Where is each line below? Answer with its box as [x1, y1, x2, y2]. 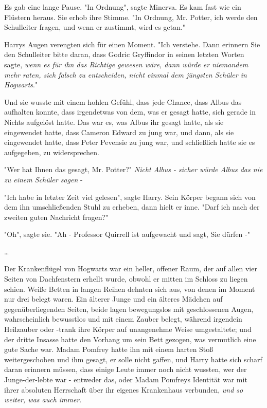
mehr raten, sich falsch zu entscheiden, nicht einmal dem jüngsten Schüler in [4, 69, 247, 80]
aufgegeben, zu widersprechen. [4, 146, 99, 157]
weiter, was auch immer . [4, 394, 82, 405]
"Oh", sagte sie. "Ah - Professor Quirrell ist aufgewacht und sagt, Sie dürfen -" [4, 229, 250, 239]
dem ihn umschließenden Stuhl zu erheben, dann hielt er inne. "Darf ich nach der [4, 201, 260, 212]
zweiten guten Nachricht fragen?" [4, 211, 109, 222]
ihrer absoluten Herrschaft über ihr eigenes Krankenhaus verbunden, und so [4, 384, 243, 395]
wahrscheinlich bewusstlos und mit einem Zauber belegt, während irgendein [4, 313, 242, 324]
